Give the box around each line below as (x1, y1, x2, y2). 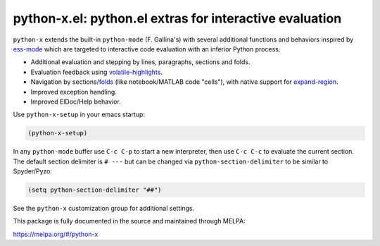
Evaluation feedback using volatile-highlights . (30, 68, 163, 76)
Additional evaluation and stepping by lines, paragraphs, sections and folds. (30, 58, 251, 66)
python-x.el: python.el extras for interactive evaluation (13, 11, 342, 26)
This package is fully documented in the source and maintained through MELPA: (13, 217, 246, 226)
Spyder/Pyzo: (13, 167, 53, 176)
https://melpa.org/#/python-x (13, 230, 99, 238)
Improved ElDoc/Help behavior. (30, 97, 121, 106)
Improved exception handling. (30, 87, 118, 96)
